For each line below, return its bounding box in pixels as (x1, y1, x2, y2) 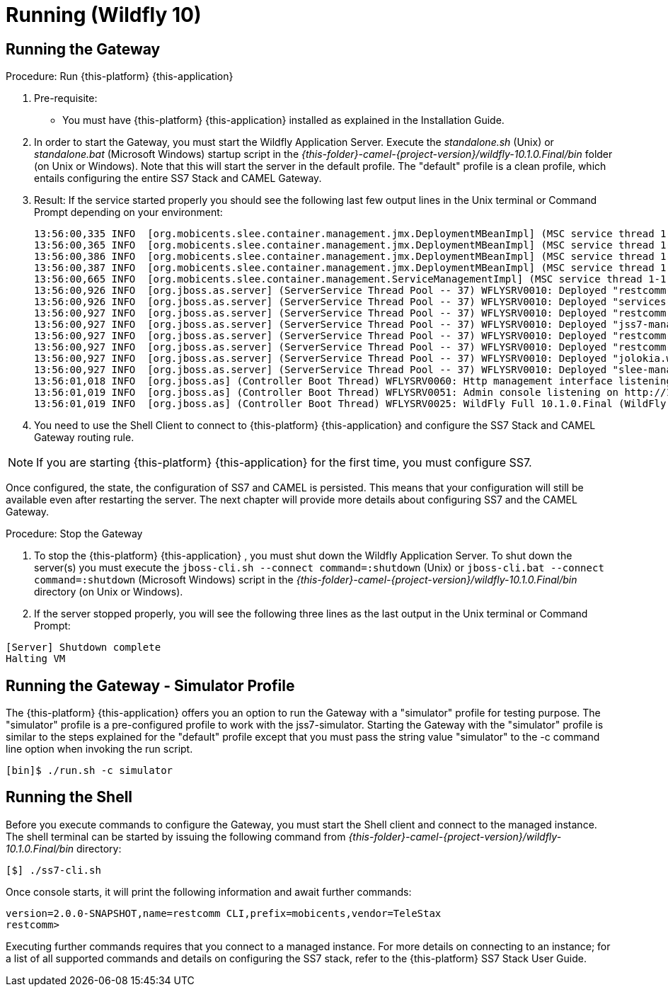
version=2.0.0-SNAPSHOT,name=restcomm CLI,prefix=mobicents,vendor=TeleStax (6, 907, 442, 919)
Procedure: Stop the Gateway (6, 528, 143, 540)
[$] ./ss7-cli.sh (6, 864, 101, 876)
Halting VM (6, 653, 66, 665)
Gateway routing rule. (34, 431, 134, 444)
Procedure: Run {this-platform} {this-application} (6, 70, 234, 83)
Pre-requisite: (34, 92, 98, 105)
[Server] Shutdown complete (6, 642, 161, 654)
